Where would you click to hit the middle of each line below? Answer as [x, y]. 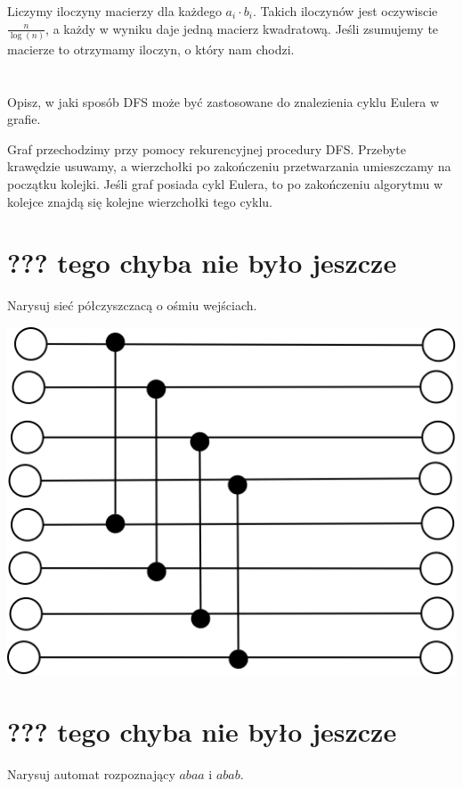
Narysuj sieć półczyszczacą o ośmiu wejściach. [132, 305]
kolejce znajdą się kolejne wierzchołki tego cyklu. [140, 201]
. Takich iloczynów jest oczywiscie [345, 11]
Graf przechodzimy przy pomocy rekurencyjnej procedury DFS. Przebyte [207, 148]
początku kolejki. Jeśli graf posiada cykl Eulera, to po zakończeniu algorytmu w [225, 184]
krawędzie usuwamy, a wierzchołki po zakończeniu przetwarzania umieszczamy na [229, 166]
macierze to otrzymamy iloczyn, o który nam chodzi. [151, 49]
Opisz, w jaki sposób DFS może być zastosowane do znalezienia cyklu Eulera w [223, 101]
